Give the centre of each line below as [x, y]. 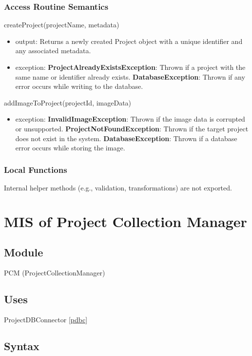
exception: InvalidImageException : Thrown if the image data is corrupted [130, 119]
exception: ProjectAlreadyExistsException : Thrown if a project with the [130, 67]
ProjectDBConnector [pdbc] [46, 319]
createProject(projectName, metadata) [62, 25]
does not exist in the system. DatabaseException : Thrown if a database [126, 138]
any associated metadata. [53, 51]
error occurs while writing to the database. [79, 86]
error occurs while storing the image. [70, 148]
